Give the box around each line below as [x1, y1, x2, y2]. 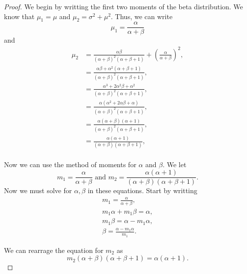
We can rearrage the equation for [4, 245, 104, 255]
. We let [163, 159, 187, 169]
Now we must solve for [4, 185, 72, 196]
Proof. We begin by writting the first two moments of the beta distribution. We [4, 1, 243, 11]
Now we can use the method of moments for [4, 159, 137, 169]
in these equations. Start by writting [87, 185, 197, 196]
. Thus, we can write [110, 11, 173, 21]
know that [4, 11, 35, 21]
